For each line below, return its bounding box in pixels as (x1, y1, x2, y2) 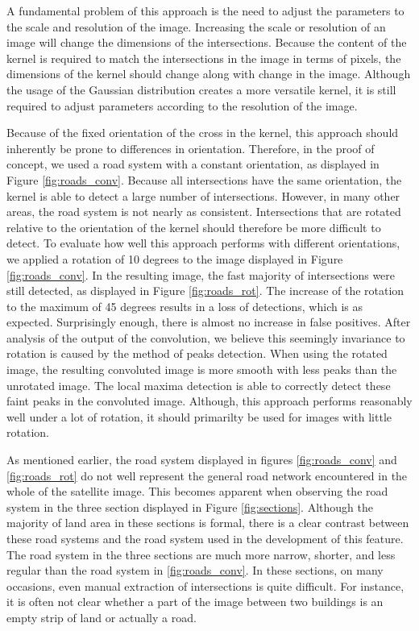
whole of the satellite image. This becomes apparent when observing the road (6, 483, 388, 500)
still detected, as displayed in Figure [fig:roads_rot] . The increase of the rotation (6, 282, 404, 299)
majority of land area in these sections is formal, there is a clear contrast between (6, 514, 409, 531)
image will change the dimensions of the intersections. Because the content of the (6, 34, 407, 51)
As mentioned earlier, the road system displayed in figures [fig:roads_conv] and (6, 451, 397, 468)
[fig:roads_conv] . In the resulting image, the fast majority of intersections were (6, 266, 396, 283)
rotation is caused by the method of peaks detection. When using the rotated (6, 345, 388, 362)
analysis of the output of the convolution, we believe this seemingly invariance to (6, 329, 405, 346)
